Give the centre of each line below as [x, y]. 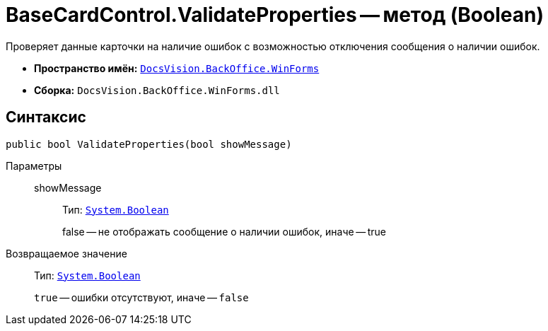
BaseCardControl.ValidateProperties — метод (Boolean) [275, 15]
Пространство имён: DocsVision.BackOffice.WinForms [177, 68]
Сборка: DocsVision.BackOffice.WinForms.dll [157, 90]
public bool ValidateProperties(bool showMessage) [149, 144]
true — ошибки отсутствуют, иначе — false [141, 297]
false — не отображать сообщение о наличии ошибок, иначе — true [225, 231]
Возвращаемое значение [66, 253]
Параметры [34, 165]
